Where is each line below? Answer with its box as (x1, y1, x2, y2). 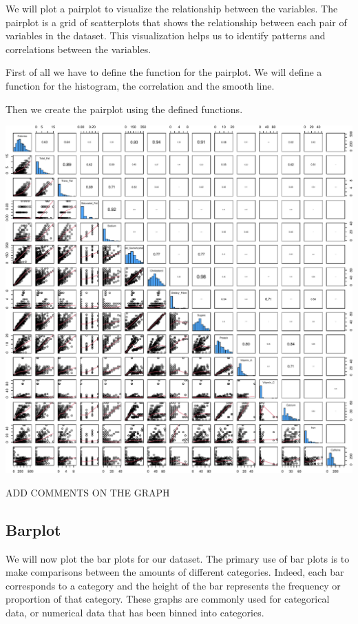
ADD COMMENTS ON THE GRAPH (6, 485, 170, 499)
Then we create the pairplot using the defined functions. (6, 101, 243, 116)
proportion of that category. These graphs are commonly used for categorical (6, 592, 330, 606)
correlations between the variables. (6, 41, 151, 56)
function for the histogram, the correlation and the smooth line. (6, 78, 275, 92)
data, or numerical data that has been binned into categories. (6, 605, 264, 619)
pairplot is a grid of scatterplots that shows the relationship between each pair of (6, 14, 347, 29)
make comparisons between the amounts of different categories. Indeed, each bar (6, 565, 344, 579)
